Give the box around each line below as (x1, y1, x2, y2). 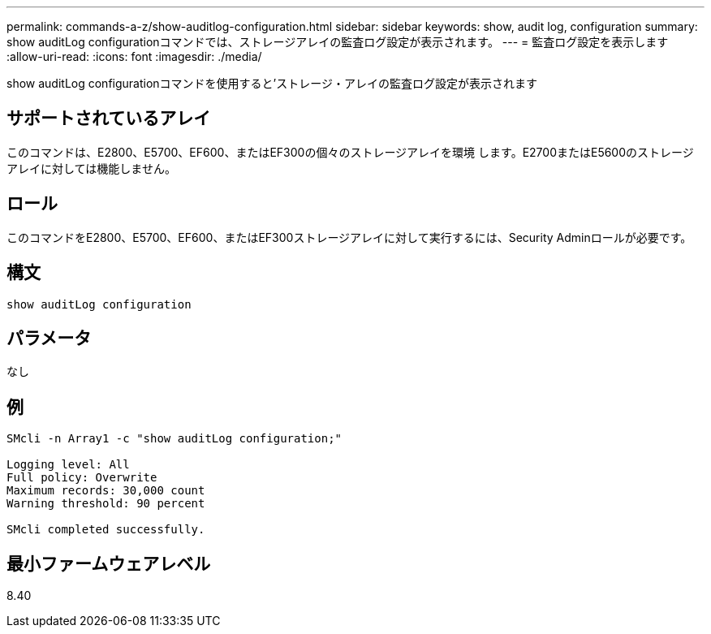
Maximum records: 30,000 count (6, 484, 205, 498)
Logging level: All (6, 458, 130, 472)
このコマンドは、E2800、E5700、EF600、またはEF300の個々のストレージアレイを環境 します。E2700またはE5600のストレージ (6, 144, 694, 159)
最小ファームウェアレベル (6, 553, 211, 574)
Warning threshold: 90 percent (6, 497, 205, 511)
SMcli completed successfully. (6, 523, 205, 537)
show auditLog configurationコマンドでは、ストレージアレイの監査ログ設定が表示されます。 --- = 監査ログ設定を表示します (6, 35, 669, 49)
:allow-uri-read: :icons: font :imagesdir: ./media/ (6, 50, 262, 63)
